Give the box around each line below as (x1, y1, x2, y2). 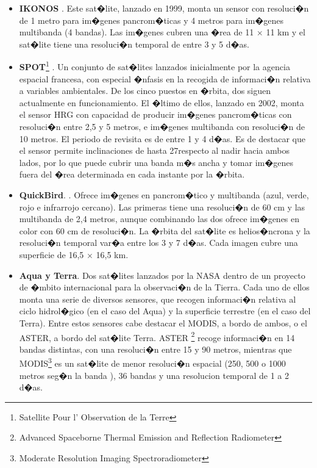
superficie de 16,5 (19, 248, 84, 261)
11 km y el (266, 26, 305, 38)
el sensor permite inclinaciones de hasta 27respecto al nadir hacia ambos (19, 144, 290, 157)
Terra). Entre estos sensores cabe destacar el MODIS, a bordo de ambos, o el (19, 316, 307, 329)
